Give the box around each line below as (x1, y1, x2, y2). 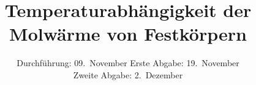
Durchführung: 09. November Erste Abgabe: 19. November (17, 56, 239, 69)
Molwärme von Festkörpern (9, 21, 247, 46)
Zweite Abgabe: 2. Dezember (73, 68, 183, 81)
